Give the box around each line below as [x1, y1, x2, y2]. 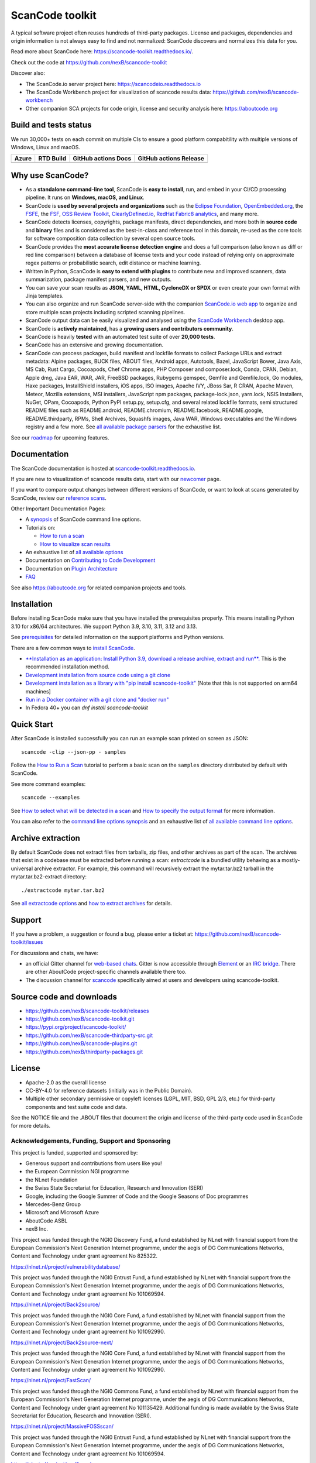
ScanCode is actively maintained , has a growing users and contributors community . [25, 325, 234, 332]
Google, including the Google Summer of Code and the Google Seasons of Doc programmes [25, 1193, 249, 1200]
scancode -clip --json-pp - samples [21, 748, 126, 755]
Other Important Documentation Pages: [11, 505, 106, 512]
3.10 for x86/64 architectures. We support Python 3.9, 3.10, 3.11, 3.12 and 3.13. [11, 623, 197, 630]
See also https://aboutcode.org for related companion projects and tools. [11, 584, 187, 591]
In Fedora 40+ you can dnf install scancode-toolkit [25, 704, 149, 711]
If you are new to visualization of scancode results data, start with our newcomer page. [11, 475, 221, 482]
